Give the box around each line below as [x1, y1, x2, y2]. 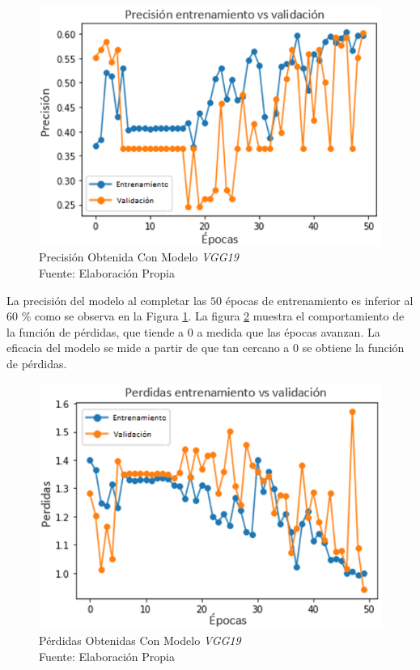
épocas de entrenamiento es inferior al [225, 291, 414, 308]
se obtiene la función [302, 339, 405, 356]
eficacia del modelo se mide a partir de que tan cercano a [6, 339, 290, 356]
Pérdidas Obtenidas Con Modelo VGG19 [39, 632, 241, 648]
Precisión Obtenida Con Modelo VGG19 [39, 248, 239, 265]
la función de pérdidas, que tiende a [6, 323, 185, 340]
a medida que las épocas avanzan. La [197, 323, 380, 340]
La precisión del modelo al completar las [6, 291, 207, 308]
